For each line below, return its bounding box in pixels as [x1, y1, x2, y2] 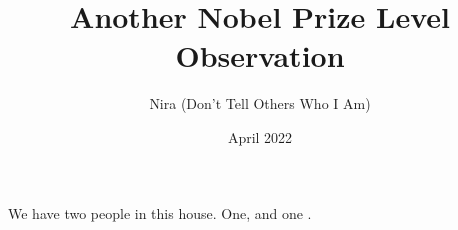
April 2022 [227, 126, 293, 147]
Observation [175, 35, 345, 76]
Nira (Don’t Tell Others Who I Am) [149, 93, 371, 114]
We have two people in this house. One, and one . [8, 202, 312, 223]
